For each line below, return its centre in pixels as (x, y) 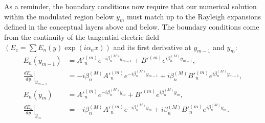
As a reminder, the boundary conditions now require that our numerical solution (130, 6)
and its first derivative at (152, 47)
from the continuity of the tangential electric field (82, 36)
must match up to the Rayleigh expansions (194, 16)
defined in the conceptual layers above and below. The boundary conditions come (132, 27)
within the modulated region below (59, 16)
